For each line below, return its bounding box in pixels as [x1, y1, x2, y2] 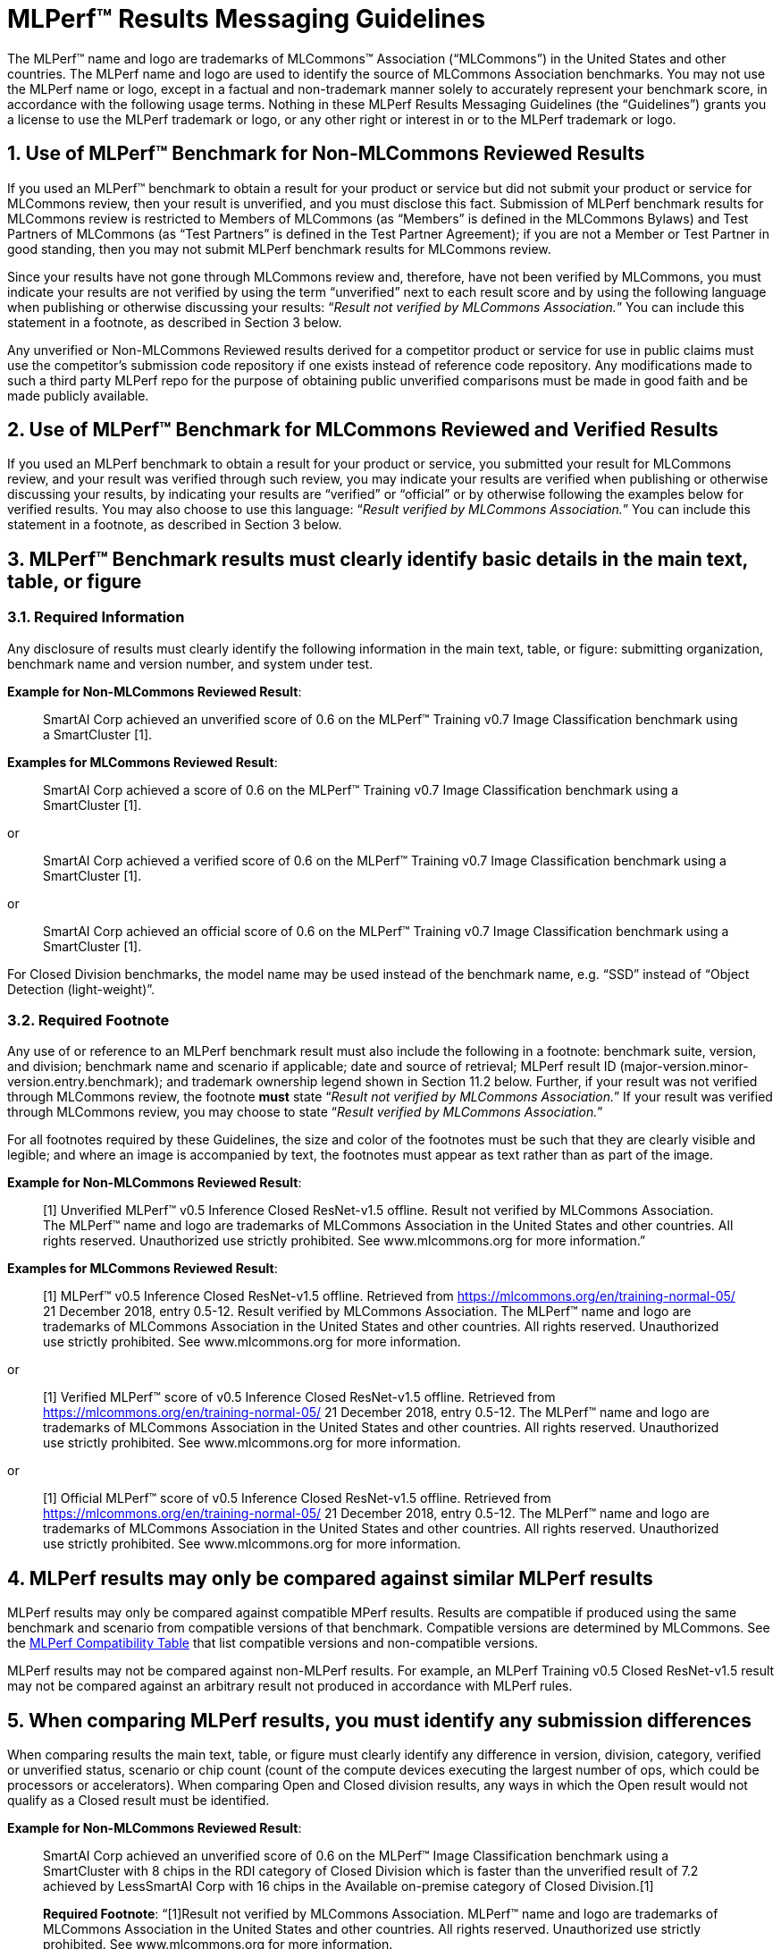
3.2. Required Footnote [7, 1011, 170, 1030]
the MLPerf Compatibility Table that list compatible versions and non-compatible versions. [7, 1635, 539, 1651]
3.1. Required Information [7, 608, 185, 627]
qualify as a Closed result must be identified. [7, 1793, 270, 1809]
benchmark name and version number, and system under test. [7, 655, 374, 671]
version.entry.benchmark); [7, 1074, 164, 1090]
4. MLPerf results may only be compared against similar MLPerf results [7, 1566, 653, 1590]
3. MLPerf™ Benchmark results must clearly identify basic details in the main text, [7, 547, 748, 570]
